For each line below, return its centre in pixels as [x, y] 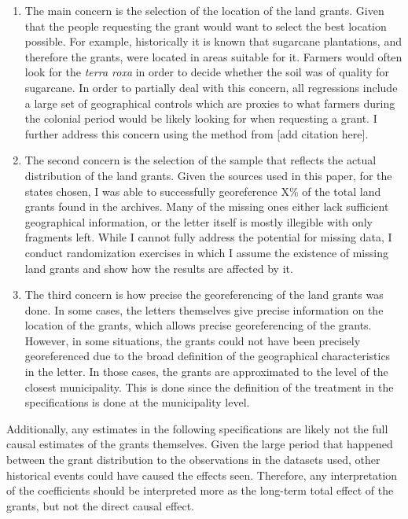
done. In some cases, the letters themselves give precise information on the [204, 309]
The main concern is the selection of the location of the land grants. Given [204, 10]
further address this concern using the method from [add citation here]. [197, 133]
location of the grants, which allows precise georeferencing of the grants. [198, 325]
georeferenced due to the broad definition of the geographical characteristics [208, 356]
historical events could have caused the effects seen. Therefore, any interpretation [202, 475]
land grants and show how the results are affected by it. [159, 268]
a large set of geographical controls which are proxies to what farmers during [210, 103]
